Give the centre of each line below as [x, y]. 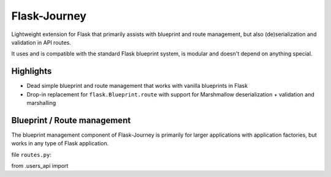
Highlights [32, 71]
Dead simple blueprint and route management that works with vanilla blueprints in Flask [137, 86]
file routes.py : [31, 154]
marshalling [41, 103]
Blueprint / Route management [71, 120]
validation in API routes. [41, 42]
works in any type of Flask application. [60, 143]
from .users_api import [40, 166]
